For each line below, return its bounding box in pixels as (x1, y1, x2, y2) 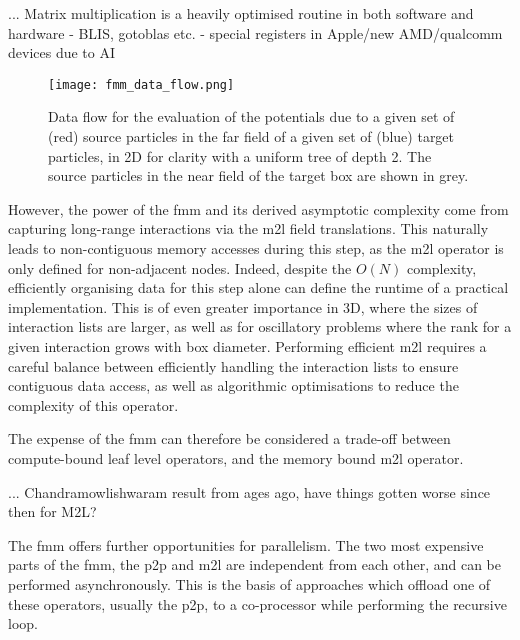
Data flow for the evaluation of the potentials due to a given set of (48, 106, 455, 127)
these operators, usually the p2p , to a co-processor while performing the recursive (8, 593, 507, 614)
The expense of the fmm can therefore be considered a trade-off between (8, 428, 451, 449)
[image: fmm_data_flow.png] (48, 77, 235, 92)
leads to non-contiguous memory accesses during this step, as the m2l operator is (8, 238, 504, 258)
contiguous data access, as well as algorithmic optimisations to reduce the (8, 375, 459, 396)
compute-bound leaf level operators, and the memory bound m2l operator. (8, 447, 464, 468)
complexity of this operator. (8, 394, 179, 415)
